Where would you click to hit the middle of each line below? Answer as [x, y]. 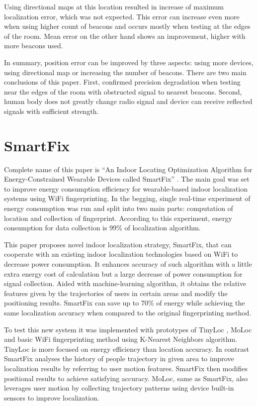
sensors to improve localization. [52, 397]
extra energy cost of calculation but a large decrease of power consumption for [123, 273]
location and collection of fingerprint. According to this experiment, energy [118, 218]
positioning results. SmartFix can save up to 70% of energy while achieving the [125, 303]
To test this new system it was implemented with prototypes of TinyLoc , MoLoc [128, 329]
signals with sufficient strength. [51, 111]
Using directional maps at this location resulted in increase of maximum [114, 6]
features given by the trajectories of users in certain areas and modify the [116, 293]
